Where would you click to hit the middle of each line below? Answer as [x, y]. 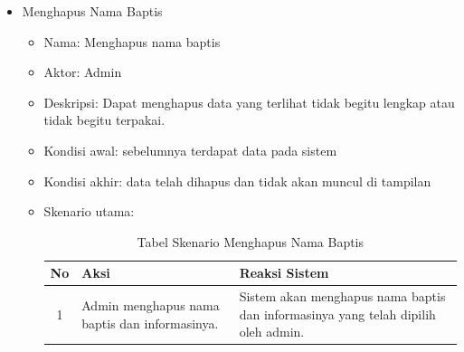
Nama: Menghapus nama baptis [132, 41]
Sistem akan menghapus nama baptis [342, 296]
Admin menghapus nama [151, 304]
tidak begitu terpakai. [104, 120]
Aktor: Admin [83, 72]
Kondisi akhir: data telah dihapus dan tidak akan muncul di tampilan [237, 181]
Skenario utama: [89, 211]
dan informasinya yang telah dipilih [337, 314]
